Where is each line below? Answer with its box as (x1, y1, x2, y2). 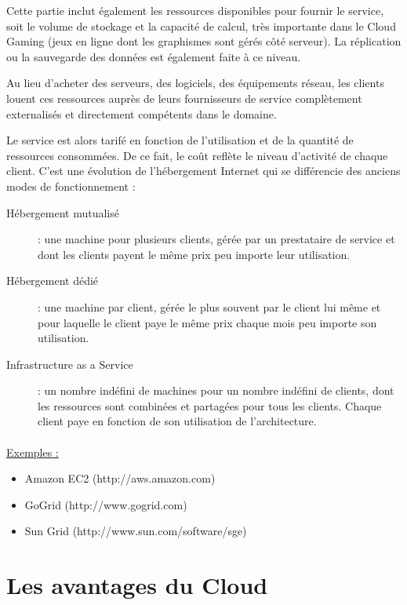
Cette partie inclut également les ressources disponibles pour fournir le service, (6, 2, 384, 18)
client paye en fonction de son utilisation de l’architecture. (38, 413, 317, 429)
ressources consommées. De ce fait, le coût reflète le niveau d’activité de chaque (6, 147, 388, 163)
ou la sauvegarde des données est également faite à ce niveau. (6, 48, 301, 64)
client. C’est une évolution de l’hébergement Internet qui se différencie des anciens (6, 162, 401, 179)
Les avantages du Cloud (6, 569, 268, 601)
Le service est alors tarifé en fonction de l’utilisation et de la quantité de (6, 132, 354, 148)
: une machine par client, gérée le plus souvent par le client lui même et (38, 298, 381, 315)
